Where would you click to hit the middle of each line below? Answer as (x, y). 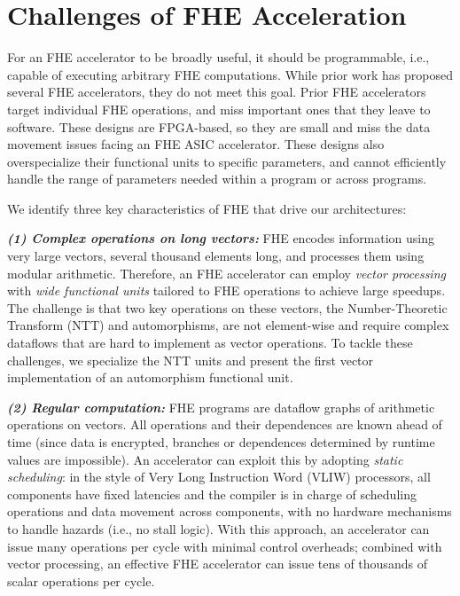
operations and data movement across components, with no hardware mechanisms (230, 511)
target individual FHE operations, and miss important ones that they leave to (219, 109)
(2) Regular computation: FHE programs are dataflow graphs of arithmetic (221, 407)
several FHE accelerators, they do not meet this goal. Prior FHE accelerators (217, 92)
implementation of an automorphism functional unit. (150, 377)
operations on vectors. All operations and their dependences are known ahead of (225, 424)
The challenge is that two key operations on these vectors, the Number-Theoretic (227, 307)
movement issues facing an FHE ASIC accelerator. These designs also (196, 144)
